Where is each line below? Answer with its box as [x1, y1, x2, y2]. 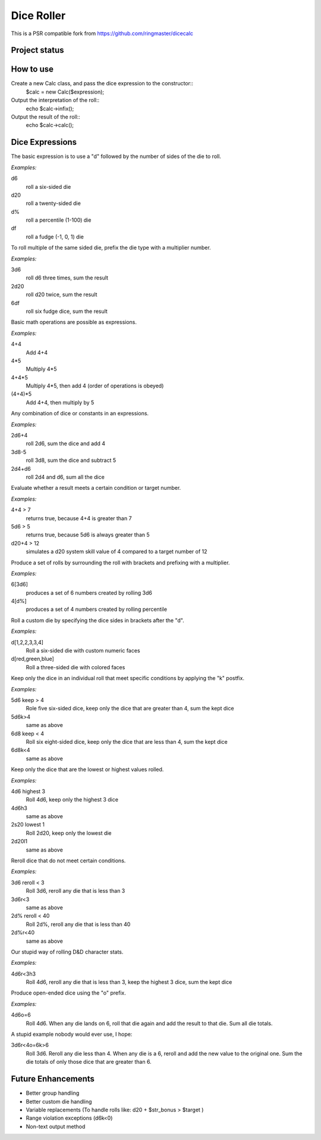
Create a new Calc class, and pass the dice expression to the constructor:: [11, 80, 193, 87]
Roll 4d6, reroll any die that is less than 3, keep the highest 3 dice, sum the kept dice [26, 979, 232, 986]
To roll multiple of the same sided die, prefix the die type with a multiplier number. [11, 244, 211, 251]
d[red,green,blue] [11, 656, 55, 663]
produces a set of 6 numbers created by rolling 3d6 [26, 589, 153, 596]
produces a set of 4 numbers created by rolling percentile [26, 605, 168, 613]
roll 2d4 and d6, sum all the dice [26, 474, 105, 480]
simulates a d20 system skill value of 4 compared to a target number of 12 [26, 548, 207, 555]
